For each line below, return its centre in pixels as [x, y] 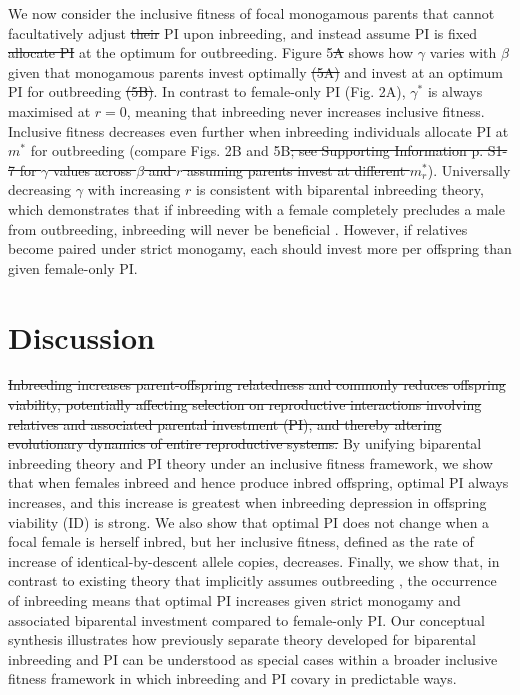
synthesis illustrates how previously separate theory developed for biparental [242, 639]
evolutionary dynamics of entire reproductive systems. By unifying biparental [245, 443]
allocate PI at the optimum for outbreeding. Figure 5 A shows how [211, 52]
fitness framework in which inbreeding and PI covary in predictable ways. [232, 678]
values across [92, 169]
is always [455, 91]
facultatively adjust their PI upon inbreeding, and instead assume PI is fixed [243, 32]
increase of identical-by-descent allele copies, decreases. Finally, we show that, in [254, 560]
